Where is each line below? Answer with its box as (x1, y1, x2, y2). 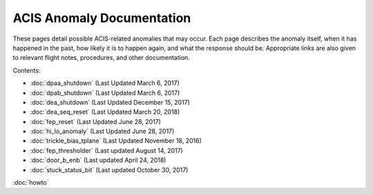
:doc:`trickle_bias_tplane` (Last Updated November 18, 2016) (30, 136, 202, 145)
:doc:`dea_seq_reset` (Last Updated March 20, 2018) (30, 107, 180, 116)
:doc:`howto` (12, 178, 49, 187)
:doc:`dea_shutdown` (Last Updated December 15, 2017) (30, 98, 190, 106)
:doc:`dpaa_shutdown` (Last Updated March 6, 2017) (30, 79, 180, 88)
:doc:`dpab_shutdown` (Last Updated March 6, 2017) (30, 88, 180, 96)
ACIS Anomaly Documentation (12, 10, 191, 25)
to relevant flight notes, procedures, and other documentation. (12, 54, 190, 62)
